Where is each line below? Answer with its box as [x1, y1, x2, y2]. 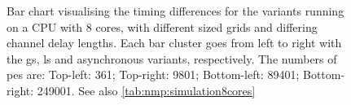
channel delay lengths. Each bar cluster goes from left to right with [7, 34, 342, 51]
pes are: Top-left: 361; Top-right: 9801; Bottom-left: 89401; [7, 66, 300, 83]
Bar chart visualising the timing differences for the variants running [7, 2, 344, 19]
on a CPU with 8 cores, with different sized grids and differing [7, 18, 318, 35]
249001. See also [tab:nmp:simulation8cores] [37, 81, 256, 98]
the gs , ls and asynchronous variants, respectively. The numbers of [7, 50, 337, 67]
